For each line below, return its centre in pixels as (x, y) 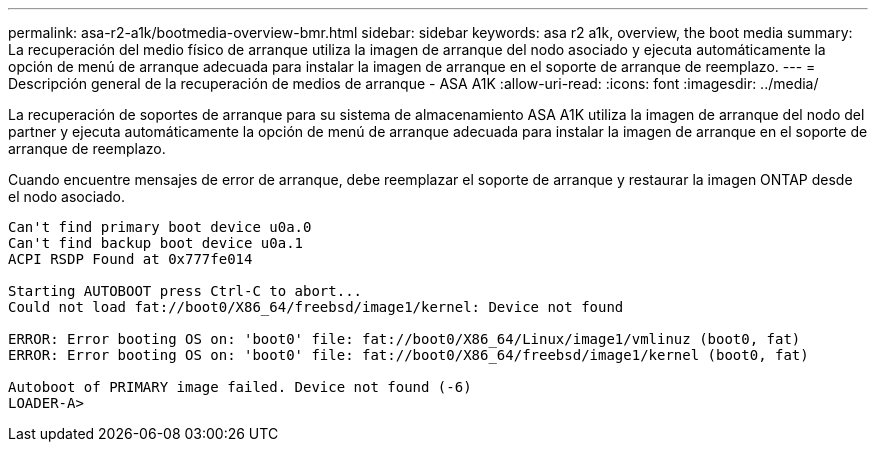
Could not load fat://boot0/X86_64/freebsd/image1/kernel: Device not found (316, 307)
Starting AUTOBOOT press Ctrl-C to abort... (185, 291)
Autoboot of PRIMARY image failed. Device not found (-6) (240, 387)
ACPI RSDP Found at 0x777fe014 (130, 259)
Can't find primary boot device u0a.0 (160, 227)
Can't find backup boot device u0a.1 (156, 243)
